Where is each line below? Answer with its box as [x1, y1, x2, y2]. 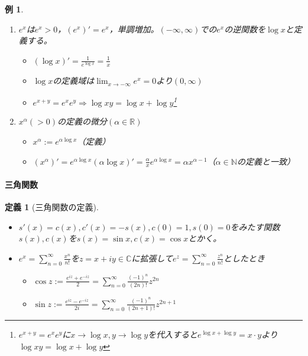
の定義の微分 [57, 115, 107, 128]
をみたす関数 [230, 220, 280, 233]
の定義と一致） [236, 155, 295, 167]
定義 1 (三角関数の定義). [5, 201, 99, 213]
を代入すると [148, 328, 198, 341]
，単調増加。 [109, 22, 159, 35]
